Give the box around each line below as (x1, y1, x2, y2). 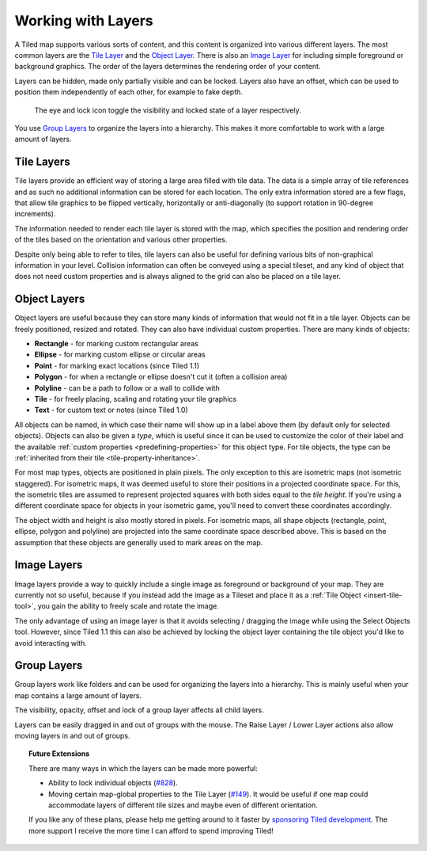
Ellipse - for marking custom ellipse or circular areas (34, 349, 206, 360)
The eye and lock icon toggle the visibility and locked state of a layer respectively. (34, 105, 301, 115)
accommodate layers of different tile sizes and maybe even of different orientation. (48, 800, 318, 810)
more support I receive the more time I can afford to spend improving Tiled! (28, 826, 274, 835)
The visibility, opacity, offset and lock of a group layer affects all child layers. (14, 705, 264, 715)
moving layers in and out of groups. (14, 731, 130, 740)
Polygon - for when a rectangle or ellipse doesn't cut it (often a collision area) (34, 372, 288, 382)
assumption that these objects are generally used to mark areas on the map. (14, 537, 263, 547)
